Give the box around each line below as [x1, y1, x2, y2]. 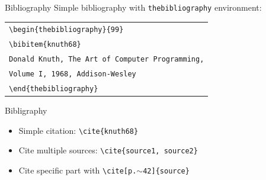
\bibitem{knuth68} [9, 40, 81, 49]
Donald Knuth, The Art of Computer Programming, [9, 55, 204, 64]
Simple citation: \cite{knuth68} [18, 124, 139, 136]
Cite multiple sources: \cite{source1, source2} [18, 144, 198, 156]
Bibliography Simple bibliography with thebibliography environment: [5, 1, 262, 13]
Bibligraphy [5, 104, 47, 117]
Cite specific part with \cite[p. [18, 164, 137, 176]
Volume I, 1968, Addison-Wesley [9, 70, 136, 79]
